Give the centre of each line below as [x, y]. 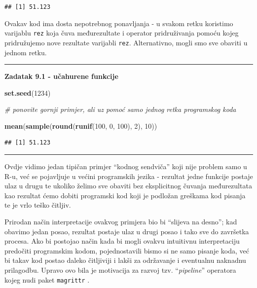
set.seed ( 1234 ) [28, 92]
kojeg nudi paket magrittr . [47, 279]
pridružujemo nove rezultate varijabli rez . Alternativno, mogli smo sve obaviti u [126, 42]
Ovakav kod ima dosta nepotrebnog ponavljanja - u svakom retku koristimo [119, 23]
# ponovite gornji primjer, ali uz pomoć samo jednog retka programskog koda [120, 109]
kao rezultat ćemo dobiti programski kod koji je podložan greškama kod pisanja [125, 195]
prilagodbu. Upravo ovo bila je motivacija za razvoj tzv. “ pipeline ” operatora [120, 270]
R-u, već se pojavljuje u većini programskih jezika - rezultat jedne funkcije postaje [129, 176]
